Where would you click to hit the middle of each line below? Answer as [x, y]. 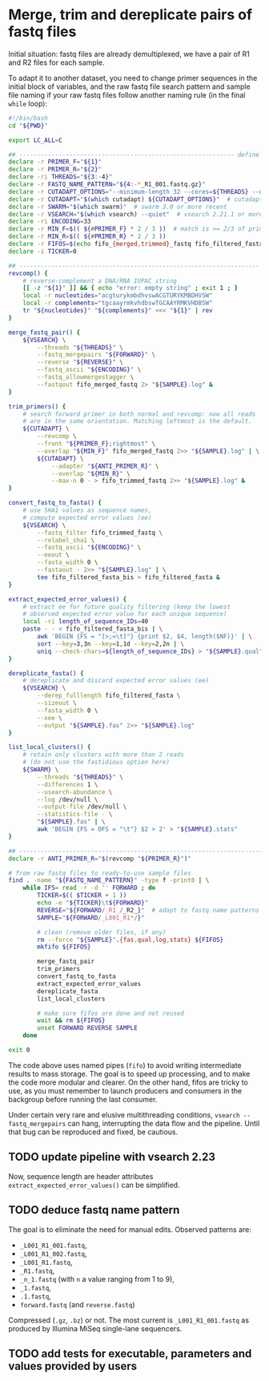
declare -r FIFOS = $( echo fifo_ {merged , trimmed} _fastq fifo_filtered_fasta [136, 244]
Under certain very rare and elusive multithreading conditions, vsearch [124, 1114]
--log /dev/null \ [68, 799]
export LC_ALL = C [35, 140]
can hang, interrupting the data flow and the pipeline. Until [164, 1123]
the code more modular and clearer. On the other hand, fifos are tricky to [128, 1082]
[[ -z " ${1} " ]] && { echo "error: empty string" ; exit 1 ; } [130, 288]
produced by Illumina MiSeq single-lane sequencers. [95, 1328]
